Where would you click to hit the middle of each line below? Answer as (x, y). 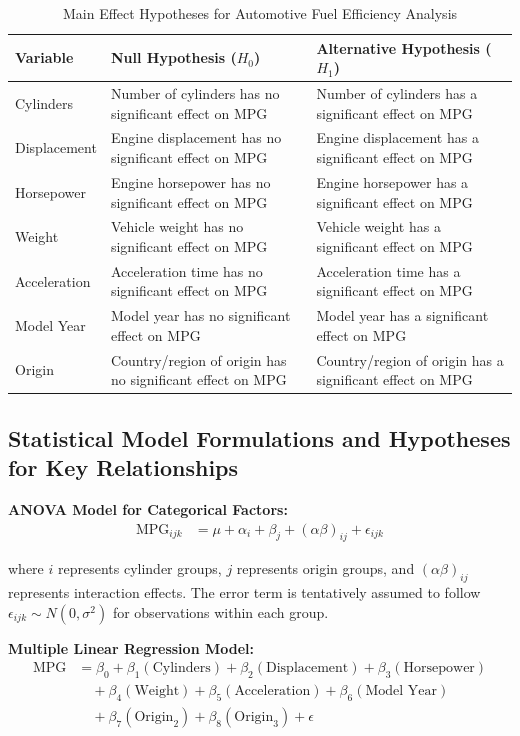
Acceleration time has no (186, 270)
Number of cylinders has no (195, 93)
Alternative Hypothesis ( (404, 47)
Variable (44, 57)
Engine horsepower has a (392, 181)
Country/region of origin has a (410, 359)
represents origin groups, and (325, 568)
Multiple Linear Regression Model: (131, 647)
